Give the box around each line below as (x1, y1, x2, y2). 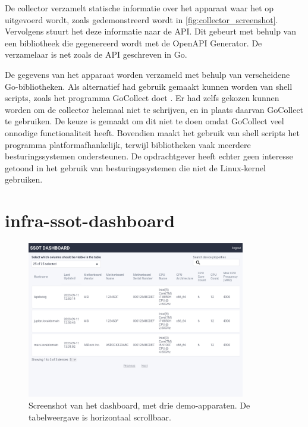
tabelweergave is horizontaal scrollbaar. (29, 410, 171, 423)
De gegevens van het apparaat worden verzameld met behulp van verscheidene (5, 68, 290, 80)
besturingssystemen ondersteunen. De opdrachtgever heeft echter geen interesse (5, 150, 293, 162)
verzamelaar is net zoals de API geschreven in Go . (5, 48, 187, 61)
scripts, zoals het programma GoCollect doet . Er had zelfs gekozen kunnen (5, 92, 279, 104)
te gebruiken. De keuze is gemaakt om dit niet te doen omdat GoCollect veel (5, 115, 284, 127)
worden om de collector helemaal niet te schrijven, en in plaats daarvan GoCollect (5, 103, 304, 115)
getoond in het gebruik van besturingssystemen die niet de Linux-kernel (5, 161, 266, 174)
